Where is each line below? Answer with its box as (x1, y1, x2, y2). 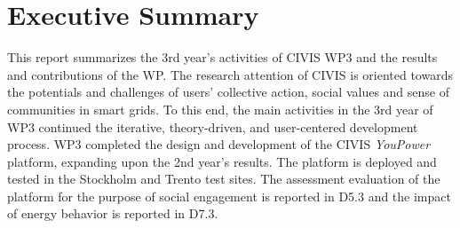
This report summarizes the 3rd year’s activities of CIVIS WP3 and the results (7, 48, 438, 67)
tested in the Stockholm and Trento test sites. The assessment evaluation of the (7, 169, 440, 188)
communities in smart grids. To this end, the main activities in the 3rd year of (7, 99, 433, 118)
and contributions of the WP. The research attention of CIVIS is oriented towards (7, 65, 453, 83)
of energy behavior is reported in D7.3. (7, 204, 218, 223)
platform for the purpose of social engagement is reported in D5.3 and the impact (7, 186, 451, 205)
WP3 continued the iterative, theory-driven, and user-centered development (7, 117, 418, 136)
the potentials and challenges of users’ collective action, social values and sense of (7, 83, 449, 101)
